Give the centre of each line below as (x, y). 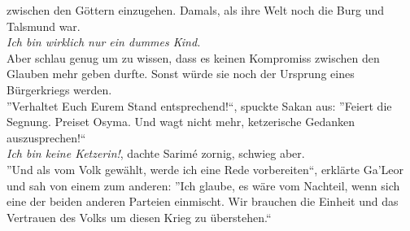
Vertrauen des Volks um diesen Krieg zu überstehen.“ (139, 217)
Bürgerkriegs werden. (59, 89)
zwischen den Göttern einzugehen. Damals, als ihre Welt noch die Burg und (196, 10)
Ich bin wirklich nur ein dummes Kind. (104, 42)
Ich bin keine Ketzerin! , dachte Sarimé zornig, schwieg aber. (156, 153)
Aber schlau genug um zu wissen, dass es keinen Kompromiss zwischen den (193, 57)
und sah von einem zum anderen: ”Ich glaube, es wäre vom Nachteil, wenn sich (203, 185)
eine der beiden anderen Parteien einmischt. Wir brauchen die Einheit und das (203, 201)
